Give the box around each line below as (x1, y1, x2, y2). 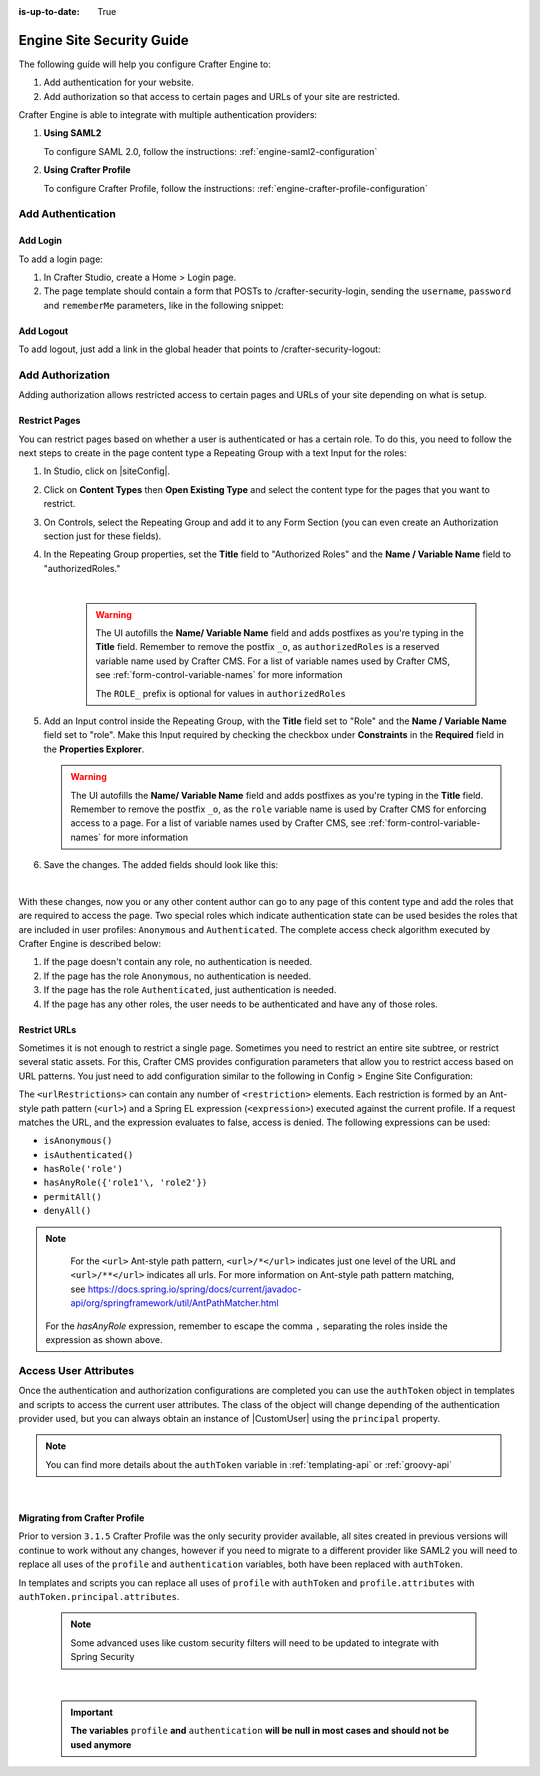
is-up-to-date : (18, 6, 80, 17)
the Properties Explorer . (43, 743, 145, 755)
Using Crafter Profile (43, 164, 131, 176)
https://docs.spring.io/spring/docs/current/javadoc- (87, 1283, 302, 1295)
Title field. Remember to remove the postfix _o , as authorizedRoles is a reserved (95, 641, 440, 653)
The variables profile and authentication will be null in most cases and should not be (70, 1725, 450, 1737)
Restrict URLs (18, 1023, 77, 1035)
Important (70, 1706, 114, 1718)
